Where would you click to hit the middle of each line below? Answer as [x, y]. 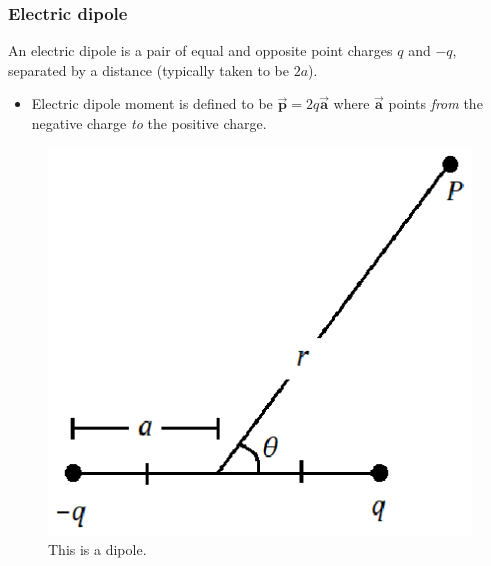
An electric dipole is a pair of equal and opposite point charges [200, 50]
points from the [435, 103]
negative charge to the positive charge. [149, 123]
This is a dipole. [97, 548]
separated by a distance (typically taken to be [148, 69]
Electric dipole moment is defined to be [152, 103]
